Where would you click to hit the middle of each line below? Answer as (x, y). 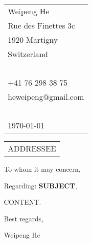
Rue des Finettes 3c (42, 25)
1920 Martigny (33, 40)
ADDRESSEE (32, 148)
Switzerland (28, 54)
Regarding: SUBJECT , (41, 185)
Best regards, (24, 218)
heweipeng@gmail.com (46, 97)
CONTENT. (23, 202)
